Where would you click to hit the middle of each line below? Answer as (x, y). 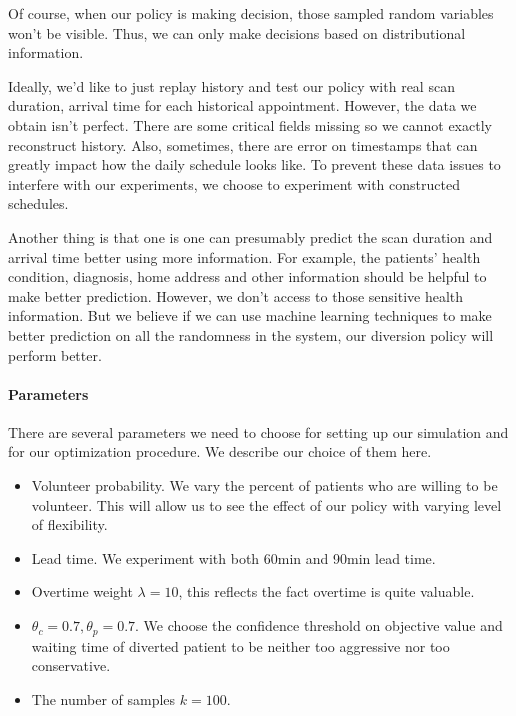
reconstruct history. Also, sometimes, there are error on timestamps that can (243, 144)
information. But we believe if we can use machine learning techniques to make (250, 315)
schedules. (38, 203)
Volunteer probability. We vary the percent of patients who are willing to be (264, 485)
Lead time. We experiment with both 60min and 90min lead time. (233, 557)
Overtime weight (82, 591)
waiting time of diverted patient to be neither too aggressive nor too (240, 645)
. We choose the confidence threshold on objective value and (319, 625)
